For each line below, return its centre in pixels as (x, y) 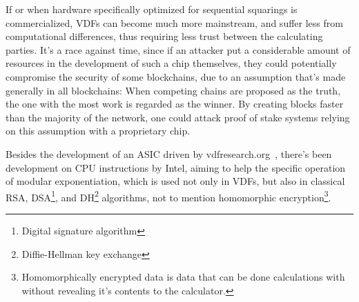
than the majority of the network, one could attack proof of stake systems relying (178, 117)
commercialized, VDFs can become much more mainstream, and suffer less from (174, 22)
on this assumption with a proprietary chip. (98, 131)
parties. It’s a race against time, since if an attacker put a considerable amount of (178, 49)
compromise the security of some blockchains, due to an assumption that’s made (176, 76)
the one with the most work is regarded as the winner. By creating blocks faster (175, 104)
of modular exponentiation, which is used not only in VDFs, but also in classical (175, 181)
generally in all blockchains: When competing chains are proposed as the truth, (173, 90)
